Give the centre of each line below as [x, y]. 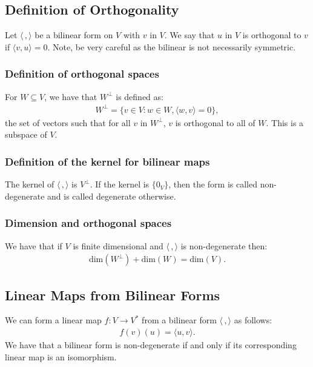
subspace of [26, 134]
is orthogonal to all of [215, 122]
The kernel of [30, 184]
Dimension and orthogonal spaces [88, 223]
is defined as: [140, 96]
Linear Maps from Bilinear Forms [113, 295]
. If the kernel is [120, 184]
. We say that [189, 35]
